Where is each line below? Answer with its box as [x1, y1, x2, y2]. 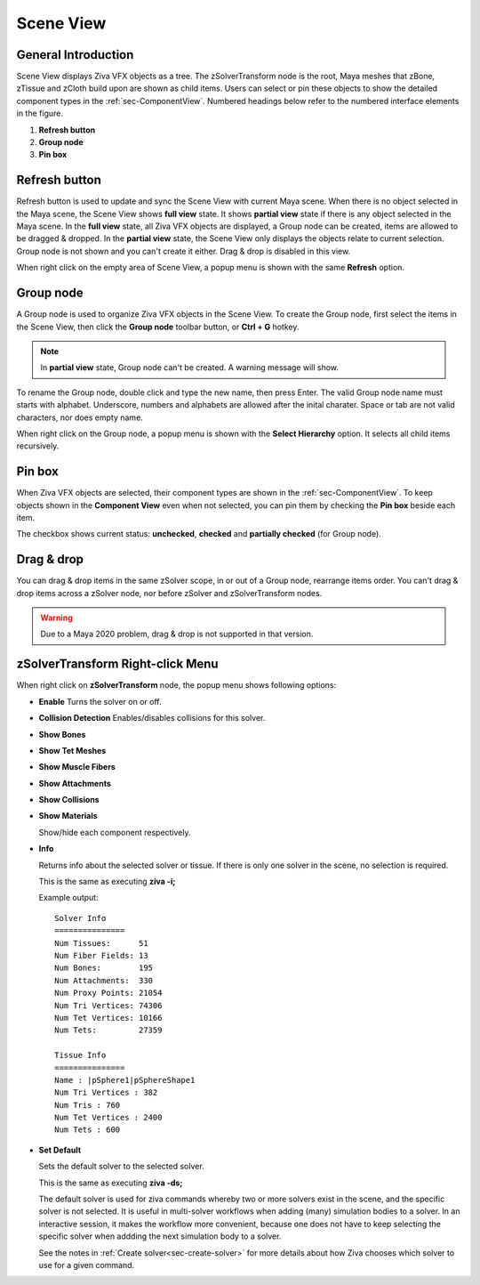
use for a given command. [38, 1259, 135, 1270]
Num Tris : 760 [54, 1100, 121, 1110]
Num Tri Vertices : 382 [54, 1087, 158, 1098]
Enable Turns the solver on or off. [38, 696, 162, 707]
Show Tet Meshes [38, 745, 107, 756]
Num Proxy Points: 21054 [54, 988, 163, 998]
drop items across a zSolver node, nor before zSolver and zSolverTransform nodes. [16, 587, 323, 598]
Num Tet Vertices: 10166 [54, 1013, 163, 1022]
